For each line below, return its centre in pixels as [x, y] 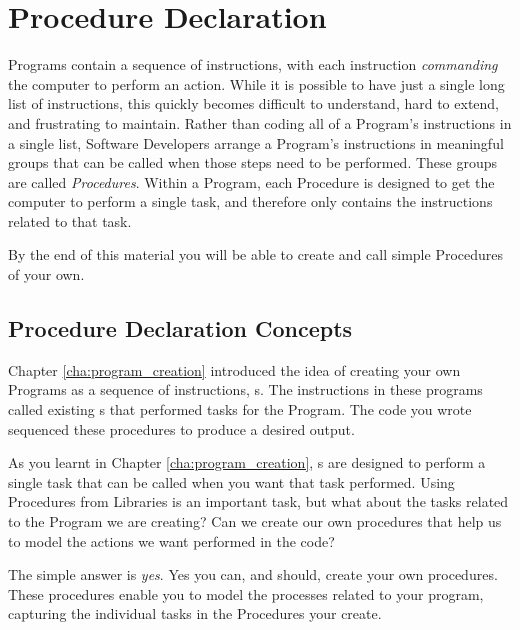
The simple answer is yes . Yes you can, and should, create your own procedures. [253, 574]
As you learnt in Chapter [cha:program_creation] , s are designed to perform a [247, 462]
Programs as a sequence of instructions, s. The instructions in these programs [245, 389]
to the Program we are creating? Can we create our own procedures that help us [255, 521]
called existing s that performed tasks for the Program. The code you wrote [240, 409]
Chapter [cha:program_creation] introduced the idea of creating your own [234, 369]
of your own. [46, 274]
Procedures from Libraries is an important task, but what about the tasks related [258, 501]
